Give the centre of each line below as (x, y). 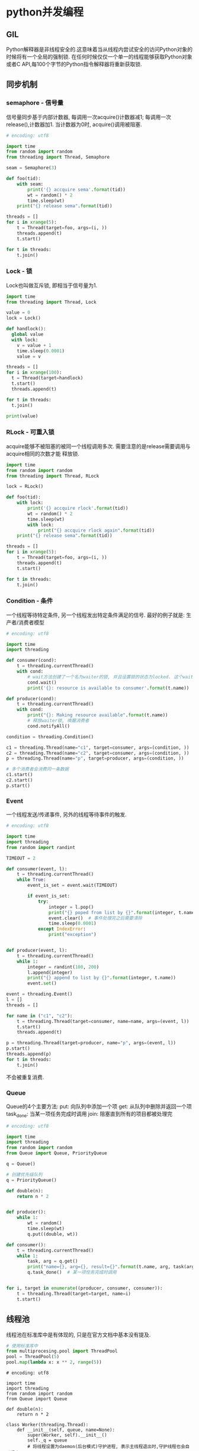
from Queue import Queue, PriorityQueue (57, 1153)
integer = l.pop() (71, 907)
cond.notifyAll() (49, 726)
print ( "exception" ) (72, 935)
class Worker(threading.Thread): (47, 1425)
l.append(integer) (50, 972)
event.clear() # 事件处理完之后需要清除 (95, 918)
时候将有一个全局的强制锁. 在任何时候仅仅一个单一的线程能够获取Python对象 (99, 57)
